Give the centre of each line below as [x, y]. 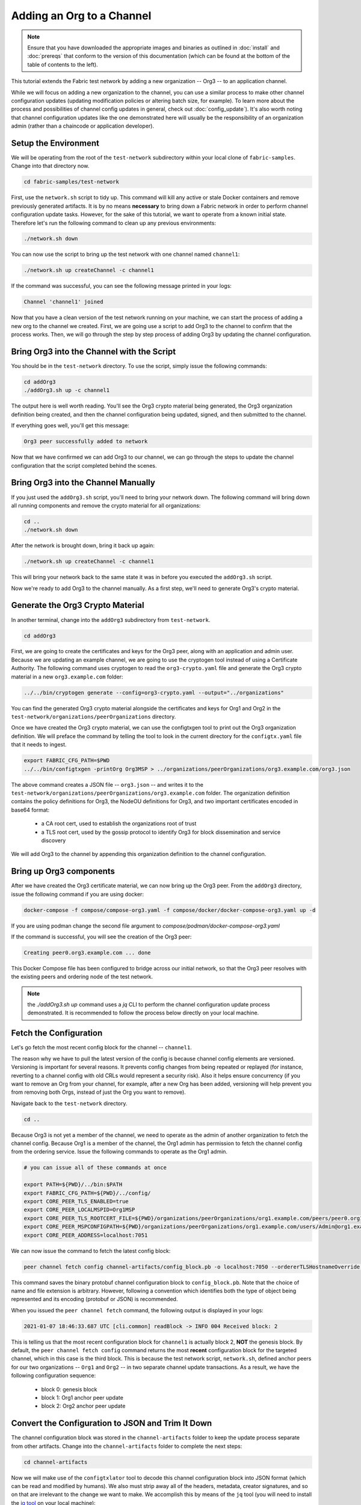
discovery [54, 840]
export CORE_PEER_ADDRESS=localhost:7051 [86, 1235]
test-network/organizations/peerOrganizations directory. [94, 717]
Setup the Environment [55, 143]
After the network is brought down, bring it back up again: [83, 545]
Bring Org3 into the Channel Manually [83, 483]
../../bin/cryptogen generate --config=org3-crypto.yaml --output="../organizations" [154, 693]
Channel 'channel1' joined [63, 302]
